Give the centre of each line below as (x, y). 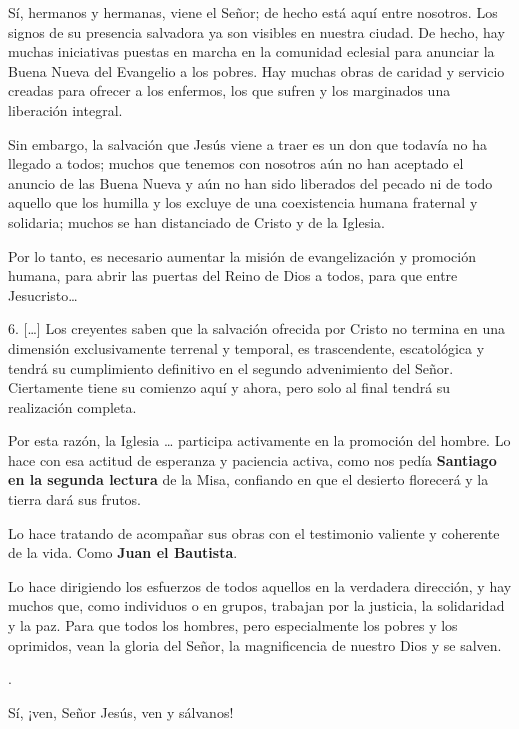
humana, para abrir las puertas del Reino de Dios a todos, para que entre (233, 275)
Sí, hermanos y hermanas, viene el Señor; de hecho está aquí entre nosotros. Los (253, 12)
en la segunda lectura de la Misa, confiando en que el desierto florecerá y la (248, 479)
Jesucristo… (43, 294)
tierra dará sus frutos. (75, 499)
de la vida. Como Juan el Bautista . (123, 552)
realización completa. (72, 406)
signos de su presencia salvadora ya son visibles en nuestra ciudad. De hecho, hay (256, 31)
